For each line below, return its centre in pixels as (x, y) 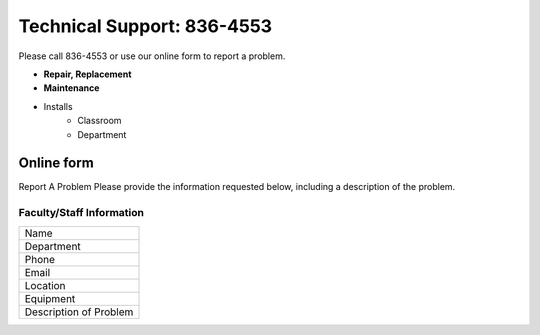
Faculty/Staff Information (81, 213)
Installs (58, 106)
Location (45, 285)
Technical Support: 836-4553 (145, 26)
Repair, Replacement (87, 74)
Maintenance (71, 88)
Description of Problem (79, 312)
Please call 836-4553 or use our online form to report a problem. (152, 56)
